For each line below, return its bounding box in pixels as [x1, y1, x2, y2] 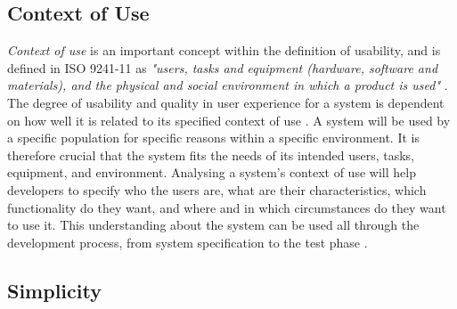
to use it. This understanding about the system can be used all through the [7, 215, 420, 234]
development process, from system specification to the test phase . [7, 232, 368, 251]
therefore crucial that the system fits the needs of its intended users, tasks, [7, 145, 414, 164]
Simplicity [7, 276, 102, 304]
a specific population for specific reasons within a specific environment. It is [7, 128, 420, 147]
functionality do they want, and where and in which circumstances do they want [7, 198, 446, 216]
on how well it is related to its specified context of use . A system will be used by [7, 110, 451, 129]
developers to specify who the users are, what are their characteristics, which [7, 180, 427, 199]
